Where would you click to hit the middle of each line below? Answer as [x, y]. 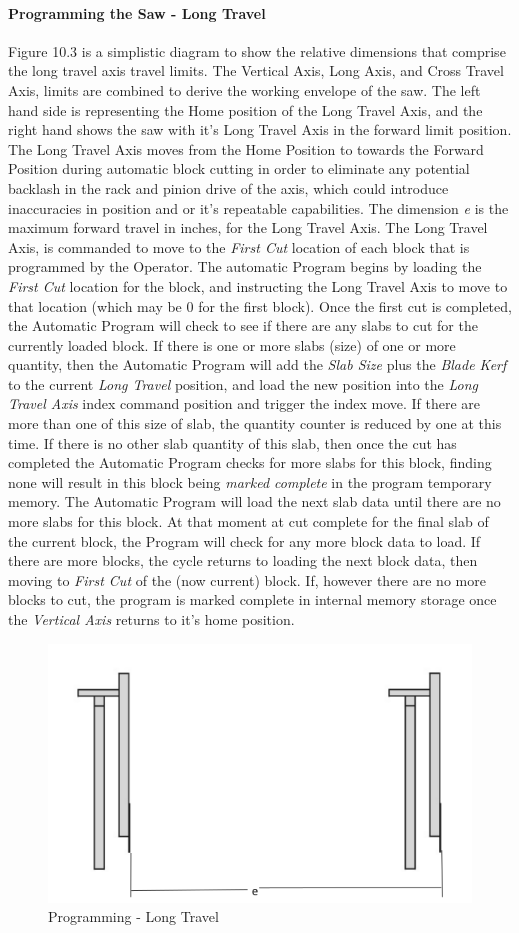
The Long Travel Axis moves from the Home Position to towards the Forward [246, 148]
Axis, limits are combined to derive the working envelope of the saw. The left [244, 89]
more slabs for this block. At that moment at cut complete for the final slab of [248, 521]
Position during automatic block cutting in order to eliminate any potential [239, 168]
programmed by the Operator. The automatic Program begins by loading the [245, 266]
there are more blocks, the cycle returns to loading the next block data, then [243, 560]
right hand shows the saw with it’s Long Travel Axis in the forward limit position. [260, 129]
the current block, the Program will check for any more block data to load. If [244, 540]
